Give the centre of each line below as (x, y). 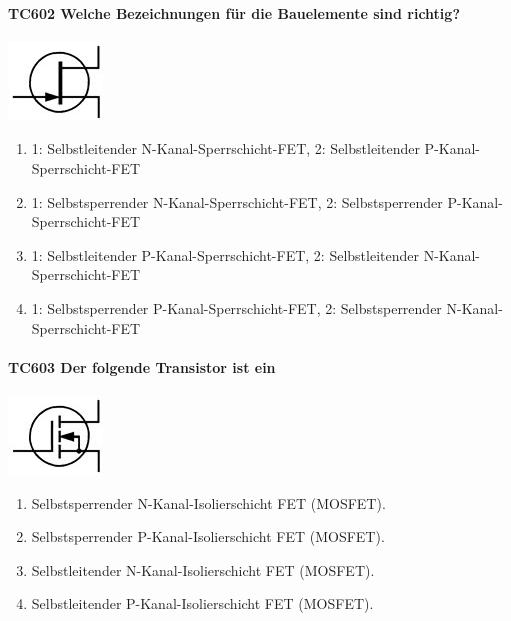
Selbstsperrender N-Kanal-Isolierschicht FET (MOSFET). (208, 502)
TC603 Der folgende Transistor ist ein (142, 366)
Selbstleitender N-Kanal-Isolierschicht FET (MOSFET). (203, 569)
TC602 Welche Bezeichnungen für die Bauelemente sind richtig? (234, 12)
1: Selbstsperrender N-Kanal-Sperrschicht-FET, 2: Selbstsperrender (237, 201)
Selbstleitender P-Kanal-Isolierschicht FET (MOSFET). (202, 603)
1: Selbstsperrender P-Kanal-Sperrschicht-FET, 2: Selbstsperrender (236, 307)
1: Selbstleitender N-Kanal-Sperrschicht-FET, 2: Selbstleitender (225, 148)
